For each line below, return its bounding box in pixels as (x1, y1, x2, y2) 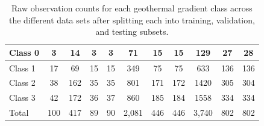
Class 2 (9, 76, 36, 89)
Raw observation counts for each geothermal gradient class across (11, 2, 253, 14)
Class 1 (9, 61, 36, 74)
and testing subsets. (95, 25, 169, 38)
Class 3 (9, 91, 36, 104)
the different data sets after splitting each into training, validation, (8, 13, 255, 26)
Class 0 (9, 46, 40, 58)
